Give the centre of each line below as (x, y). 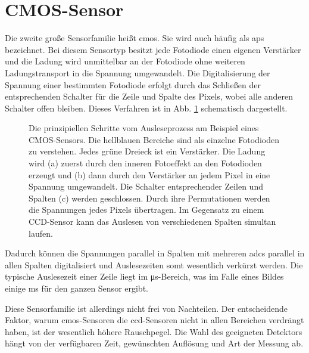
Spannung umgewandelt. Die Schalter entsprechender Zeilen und (146, 186)
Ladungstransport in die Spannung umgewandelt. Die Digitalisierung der (138, 72)
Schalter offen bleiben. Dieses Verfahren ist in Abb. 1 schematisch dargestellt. (146, 108)
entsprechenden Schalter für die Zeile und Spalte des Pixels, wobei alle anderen (149, 96)
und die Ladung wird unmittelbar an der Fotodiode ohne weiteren (125, 61)
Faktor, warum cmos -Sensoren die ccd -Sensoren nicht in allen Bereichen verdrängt (154, 320)
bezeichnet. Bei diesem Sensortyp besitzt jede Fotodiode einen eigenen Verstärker (153, 49)
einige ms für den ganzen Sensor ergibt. (77, 288)
